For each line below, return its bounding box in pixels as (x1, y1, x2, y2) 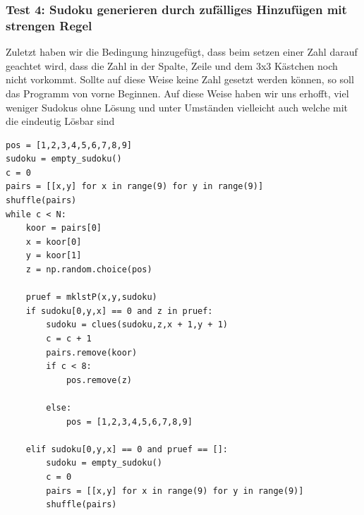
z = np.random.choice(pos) (25, 265, 152, 275)
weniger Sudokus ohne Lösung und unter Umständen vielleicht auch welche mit (6, 99, 348, 114)
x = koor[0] (25, 236, 82, 247)
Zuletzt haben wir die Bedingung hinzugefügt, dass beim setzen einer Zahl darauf (6, 44, 358, 59)
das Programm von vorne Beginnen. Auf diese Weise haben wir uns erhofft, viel (6, 85, 349, 100)
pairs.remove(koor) (46, 347, 138, 358)
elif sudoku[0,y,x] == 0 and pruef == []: (25, 444, 228, 454)
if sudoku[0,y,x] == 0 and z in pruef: (25, 305, 213, 316)
